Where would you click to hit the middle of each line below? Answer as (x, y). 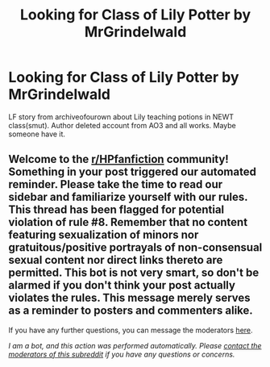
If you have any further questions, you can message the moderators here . (131, 330)
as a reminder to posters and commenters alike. (131, 311)
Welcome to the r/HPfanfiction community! (119, 159)
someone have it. (37, 134)
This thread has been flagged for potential (116, 210)
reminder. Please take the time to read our (116, 184)
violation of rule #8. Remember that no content (128, 222)
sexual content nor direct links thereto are (116, 260)
